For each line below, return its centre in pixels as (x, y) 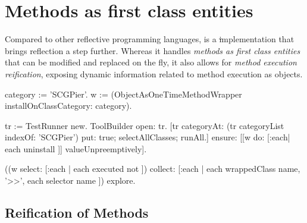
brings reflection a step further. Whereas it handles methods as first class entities (153, 50)
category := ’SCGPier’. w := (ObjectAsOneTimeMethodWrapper (123, 94)
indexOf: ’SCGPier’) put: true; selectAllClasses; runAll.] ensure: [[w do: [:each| (148, 137)
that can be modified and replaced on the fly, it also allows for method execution (151, 62)
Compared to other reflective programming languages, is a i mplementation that (150, 39)
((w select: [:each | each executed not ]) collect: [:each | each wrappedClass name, (153, 169)
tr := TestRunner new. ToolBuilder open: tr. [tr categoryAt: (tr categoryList (145, 125)
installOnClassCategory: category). (68, 106)
